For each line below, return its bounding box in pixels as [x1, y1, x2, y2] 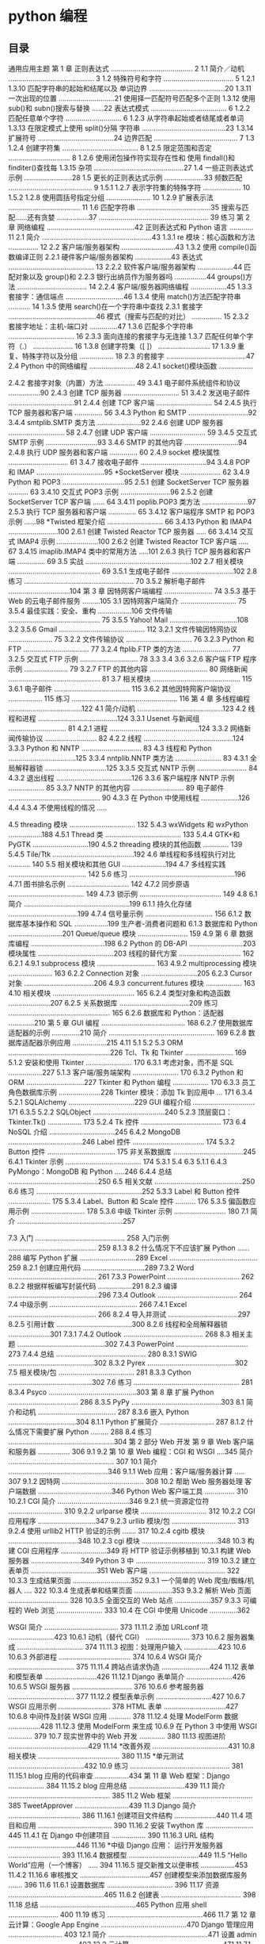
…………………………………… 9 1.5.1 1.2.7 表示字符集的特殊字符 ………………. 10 [8, 183, 251, 192]
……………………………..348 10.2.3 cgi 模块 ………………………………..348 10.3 [8, 1536, 246, 1545]
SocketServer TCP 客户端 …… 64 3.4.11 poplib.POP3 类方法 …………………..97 [8, 497, 256, 506]
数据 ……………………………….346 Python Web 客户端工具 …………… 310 [21, 1486, 248, 1496]
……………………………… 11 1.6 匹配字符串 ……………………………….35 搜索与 [8, 203, 243, 212]
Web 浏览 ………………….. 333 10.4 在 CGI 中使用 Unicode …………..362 [23, 1605, 251, 1615]
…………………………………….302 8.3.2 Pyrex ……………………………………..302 [8, 1358, 248, 1367]
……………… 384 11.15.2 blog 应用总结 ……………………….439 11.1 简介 [8, 1781, 226, 1790]
